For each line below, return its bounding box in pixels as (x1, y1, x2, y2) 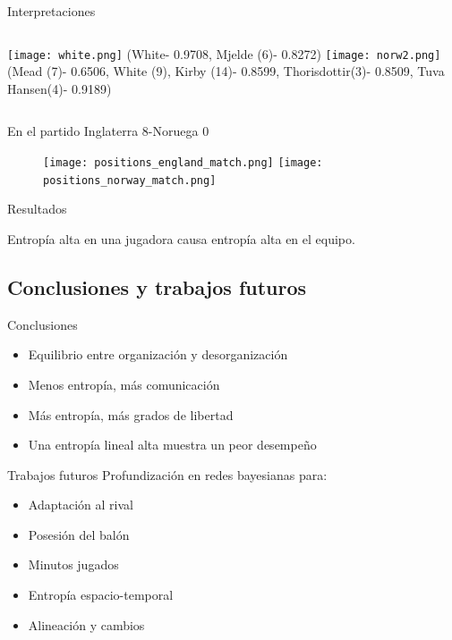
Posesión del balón (28, 525, 130, 543)
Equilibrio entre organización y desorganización (28, 345, 288, 364)
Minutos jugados (28, 555, 119, 574)
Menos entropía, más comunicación (28, 375, 220, 393)
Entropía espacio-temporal (28, 585, 174, 604)
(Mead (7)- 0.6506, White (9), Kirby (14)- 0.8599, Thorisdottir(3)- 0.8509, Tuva (7, 62, 445, 80)
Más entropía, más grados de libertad (28, 405, 234, 424)
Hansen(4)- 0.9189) (7, 79, 112, 97)
